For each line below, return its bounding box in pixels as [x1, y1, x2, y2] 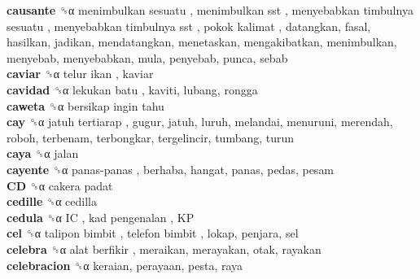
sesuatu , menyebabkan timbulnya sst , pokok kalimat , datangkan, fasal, [7, 17, 371, 34]
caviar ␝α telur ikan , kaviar [7, 65, 154, 82]
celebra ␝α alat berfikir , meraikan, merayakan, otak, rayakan [7, 240, 322, 257]
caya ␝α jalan [7, 145, 79, 162]
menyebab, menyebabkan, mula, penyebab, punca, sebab [7, 49, 288, 66]
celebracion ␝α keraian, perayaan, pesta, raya [7, 256, 243, 273]
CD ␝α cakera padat [7, 177, 113, 194]
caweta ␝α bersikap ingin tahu [7, 97, 164, 114]
